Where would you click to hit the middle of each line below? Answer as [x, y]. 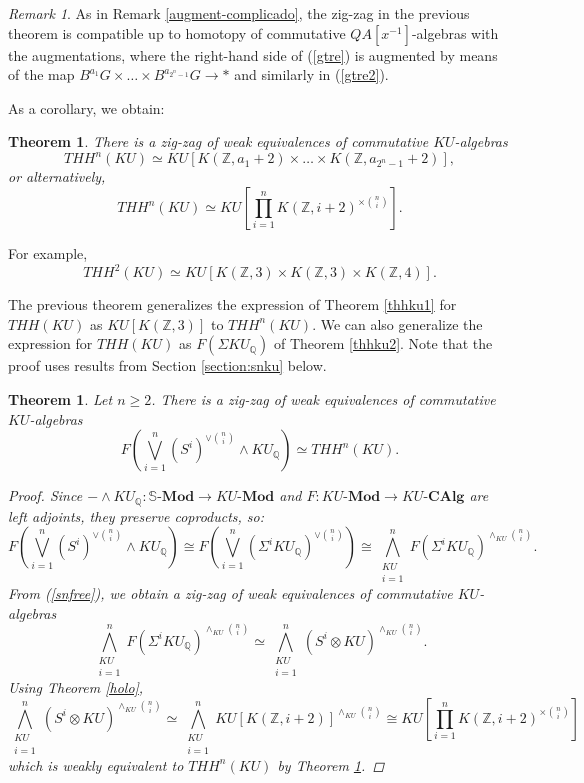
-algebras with [455, 32]
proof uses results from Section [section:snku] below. [167, 365]
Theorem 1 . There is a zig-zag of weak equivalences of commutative [218, 141]
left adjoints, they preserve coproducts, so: [136, 515]
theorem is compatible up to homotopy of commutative [177, 32]
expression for [50, 343]
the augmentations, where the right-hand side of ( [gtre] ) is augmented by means [253, 54]
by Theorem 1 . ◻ [331, 764]
